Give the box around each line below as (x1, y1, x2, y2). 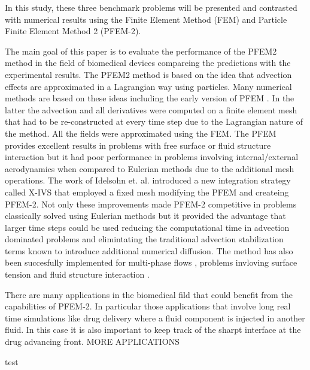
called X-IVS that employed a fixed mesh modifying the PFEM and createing (5, 185, 289, 198)
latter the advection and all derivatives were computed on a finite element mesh (5, 103, 297, 116)
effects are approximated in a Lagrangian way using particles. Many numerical (5, 80, 292, 92)
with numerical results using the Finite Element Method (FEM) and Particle (5, 13, 287, 25)
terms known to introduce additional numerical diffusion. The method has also (5, 244, 293, 257)
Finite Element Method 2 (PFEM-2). (5, 25, 141, 37)
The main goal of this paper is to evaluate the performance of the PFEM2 (5, 44, 277, 57)
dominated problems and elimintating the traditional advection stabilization (5, 233, 284, 245)
